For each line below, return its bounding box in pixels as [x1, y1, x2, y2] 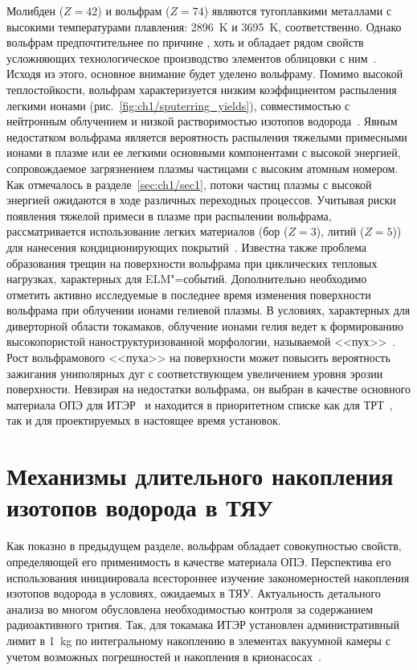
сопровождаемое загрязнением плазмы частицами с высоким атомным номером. [6, 159, 399, 176]
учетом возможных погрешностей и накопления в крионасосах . [6, 647, 321, 664]
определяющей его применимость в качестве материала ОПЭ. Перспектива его [6, 553, 391, 569]
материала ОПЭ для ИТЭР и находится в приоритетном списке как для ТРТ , [6, 396, 393, 413]
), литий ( [316, 223, 365, 240]
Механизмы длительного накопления [6, 459, 394, 492]
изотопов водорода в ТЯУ [6, 491, 273, 524]
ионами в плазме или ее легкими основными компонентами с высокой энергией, [6, 144, 401, 161]
